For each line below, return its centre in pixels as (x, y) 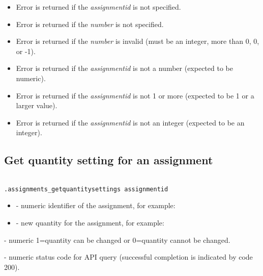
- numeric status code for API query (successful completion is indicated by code (128, 257)
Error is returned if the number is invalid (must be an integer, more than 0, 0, (138, 41)
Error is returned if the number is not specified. (90, 24)
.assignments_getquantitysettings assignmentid (86, 189)
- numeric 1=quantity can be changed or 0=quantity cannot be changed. (117, 240)
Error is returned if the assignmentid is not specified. (98, 7)
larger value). (37, 105)
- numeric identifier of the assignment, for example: (96, 205)
